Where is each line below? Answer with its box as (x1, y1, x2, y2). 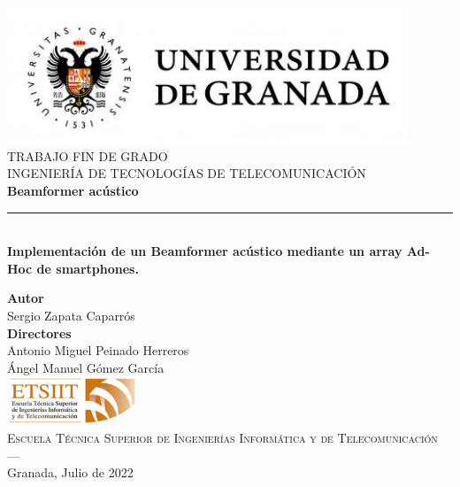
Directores (7, 323, 72, 342)
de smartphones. (36, 259, 139, 277)
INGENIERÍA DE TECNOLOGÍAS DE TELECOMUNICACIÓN (7, 164, 366, 182)
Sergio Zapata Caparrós (7, 306, 135, 325)
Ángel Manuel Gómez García (7, 358, 165, 376)
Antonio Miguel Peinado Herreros (7, 341, 189, 359)
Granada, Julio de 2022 (7, 463, 134, 482)
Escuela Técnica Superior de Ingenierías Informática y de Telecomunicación (7, 429, 438, 447)
